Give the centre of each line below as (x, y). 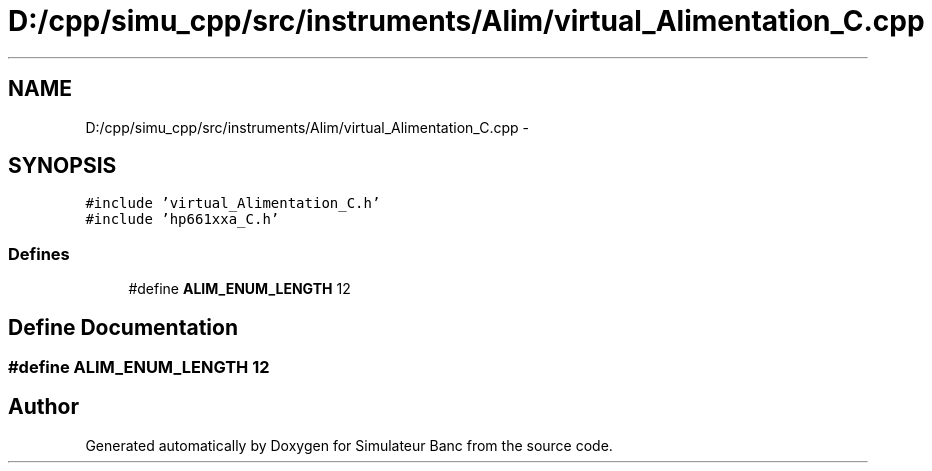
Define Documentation (123, 327)
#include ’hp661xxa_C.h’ (182, 219)
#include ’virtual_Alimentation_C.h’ (233, 203)
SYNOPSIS (62, 166)
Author (43, 407)
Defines (39, 253)
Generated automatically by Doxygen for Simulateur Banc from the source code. (349, 445)
